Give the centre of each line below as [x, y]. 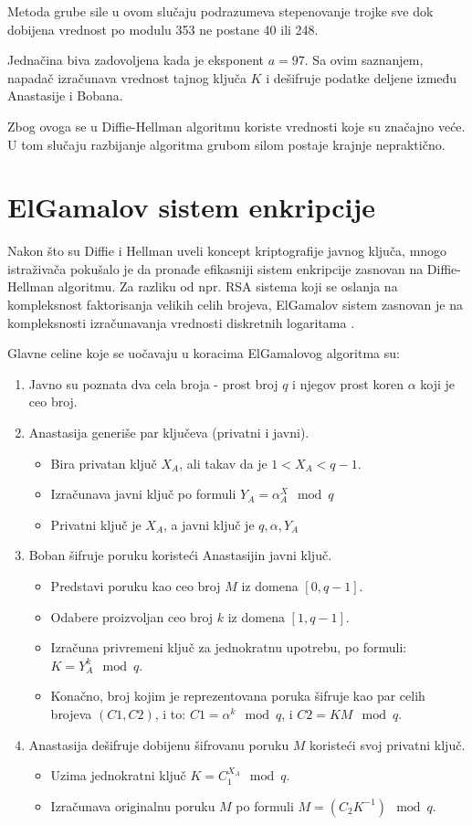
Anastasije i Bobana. [65, 95]
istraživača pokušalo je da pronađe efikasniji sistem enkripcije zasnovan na [215, 268]
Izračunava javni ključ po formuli [143, 494]
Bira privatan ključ [104, 463]
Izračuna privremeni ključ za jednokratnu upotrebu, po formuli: [229, 647]
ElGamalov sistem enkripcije [192, 207]
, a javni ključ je [209, 524]
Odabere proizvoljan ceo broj [132, 616]
